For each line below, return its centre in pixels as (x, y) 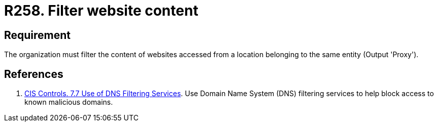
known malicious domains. (69, 102)
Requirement (38, 35)
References (34, 74)
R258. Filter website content (101, 11)
